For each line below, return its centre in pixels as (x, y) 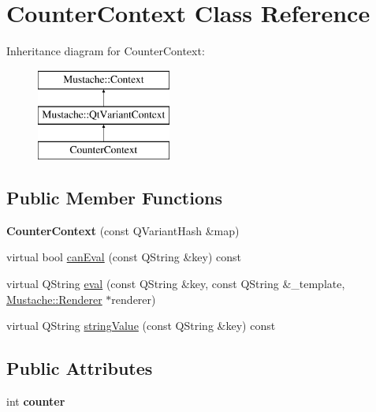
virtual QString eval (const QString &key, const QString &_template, (176, 284)
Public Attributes (80, 368)
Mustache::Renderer (54, 299)
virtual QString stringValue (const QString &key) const (141, 326)
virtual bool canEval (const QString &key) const (124, 257)
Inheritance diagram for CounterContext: (106, 51)
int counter (36, 401)
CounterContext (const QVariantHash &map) (123, 230)
